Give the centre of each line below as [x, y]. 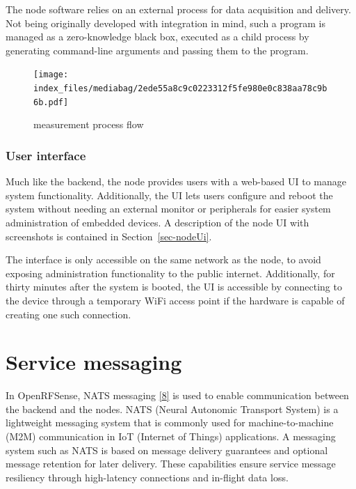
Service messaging [94, 362]
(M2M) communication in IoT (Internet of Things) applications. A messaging [171, 436]
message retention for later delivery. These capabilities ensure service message [171, 464]
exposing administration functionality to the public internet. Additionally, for [170, 273]
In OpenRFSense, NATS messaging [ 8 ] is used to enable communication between [177, 395]
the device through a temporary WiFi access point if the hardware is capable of [175, 300]
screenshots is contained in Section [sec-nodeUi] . [109, 236]
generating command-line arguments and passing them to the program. [157, 50]
